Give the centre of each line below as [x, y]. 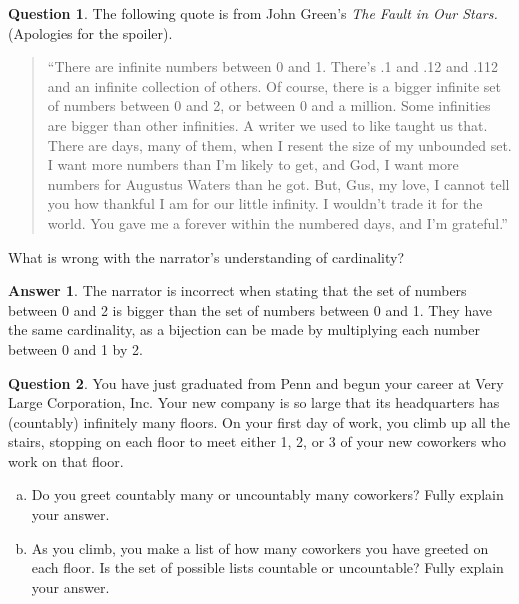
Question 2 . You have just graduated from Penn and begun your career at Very [256, 382]
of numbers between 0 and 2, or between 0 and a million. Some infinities [269, 105]
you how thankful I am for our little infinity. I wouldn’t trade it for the [265, 203]
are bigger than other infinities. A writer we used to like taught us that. [267, 124]
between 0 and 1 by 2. [75, 348]
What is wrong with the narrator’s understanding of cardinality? [206, 256]
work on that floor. [66, 460]
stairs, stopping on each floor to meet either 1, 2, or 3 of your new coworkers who [257, 441]
